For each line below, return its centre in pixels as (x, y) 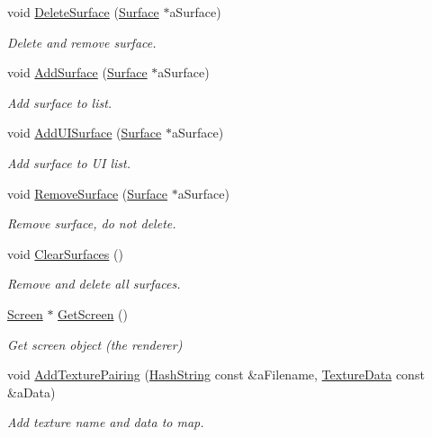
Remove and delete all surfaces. (94, 284)
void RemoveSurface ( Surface (88, 193)
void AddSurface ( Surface (77, 72)
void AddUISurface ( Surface (85, 133)
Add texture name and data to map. (106, 422)
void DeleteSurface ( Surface (83, 12)
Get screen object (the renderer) (95, 344)
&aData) (31, 392)
